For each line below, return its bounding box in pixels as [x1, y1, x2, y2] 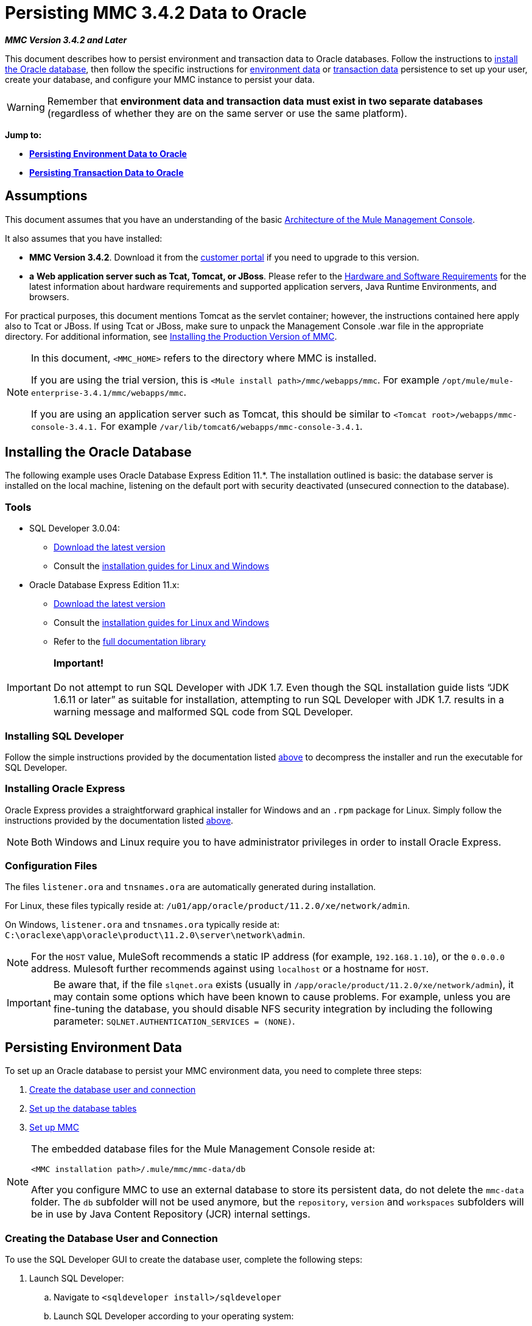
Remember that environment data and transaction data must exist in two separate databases [47, 94, 483, 107]
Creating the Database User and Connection [5, 1232, 218, 1244]
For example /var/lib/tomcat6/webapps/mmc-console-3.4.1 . [100, 419, 363, 432]
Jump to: [5, 129, 42, 140]
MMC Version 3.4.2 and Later [5, 34, 127, 45]
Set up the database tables [29, 1103, 137, 1114]
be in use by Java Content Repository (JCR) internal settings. [31, 1208, 310, 1221]
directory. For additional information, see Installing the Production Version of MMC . [5, 331, 337, 342]
